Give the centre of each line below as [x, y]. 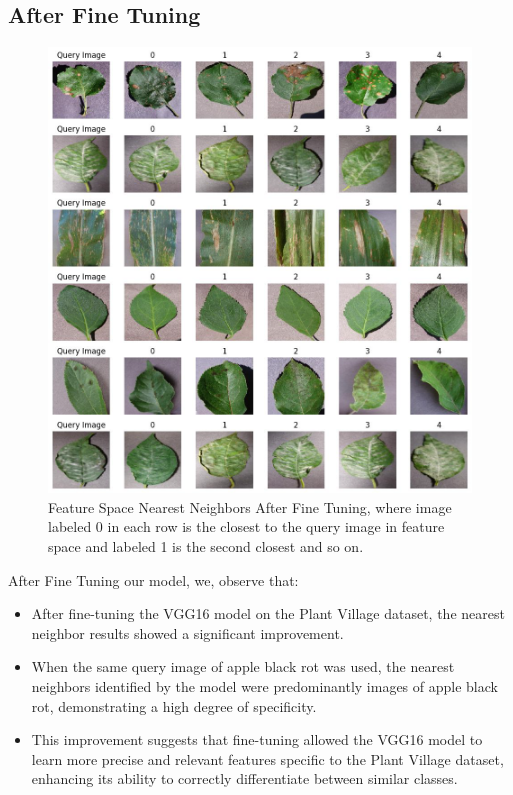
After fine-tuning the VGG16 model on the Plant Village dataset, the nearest [268, 613]
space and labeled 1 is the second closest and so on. [206, 546]
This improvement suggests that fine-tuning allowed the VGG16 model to [257, 739]
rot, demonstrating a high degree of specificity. [174, 705]
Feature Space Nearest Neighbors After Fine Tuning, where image [250, 506]
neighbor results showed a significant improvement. [187, 632]
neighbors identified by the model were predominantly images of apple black [264, 686]
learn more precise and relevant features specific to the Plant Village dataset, [267, 758]
